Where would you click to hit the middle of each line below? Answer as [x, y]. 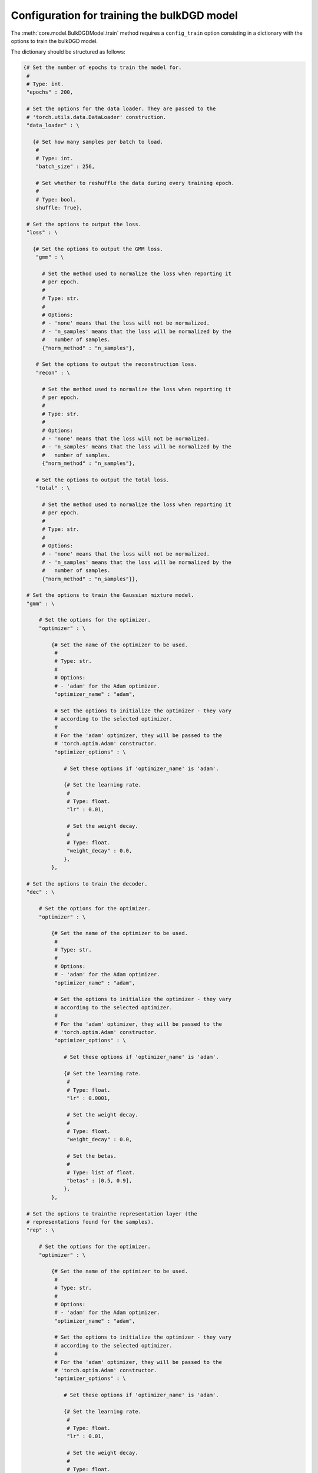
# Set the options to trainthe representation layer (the [112, 1213]
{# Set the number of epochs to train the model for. [102, 67]
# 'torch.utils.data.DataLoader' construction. [97, 117]
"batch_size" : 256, [65, 166]
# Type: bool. [56, 199]
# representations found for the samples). [90, 1222]
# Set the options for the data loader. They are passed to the [121, 109]
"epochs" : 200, [50, 92]
